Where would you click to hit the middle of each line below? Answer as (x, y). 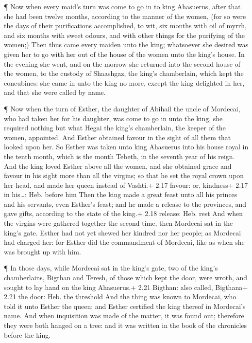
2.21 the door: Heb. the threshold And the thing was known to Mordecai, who (120, 297)
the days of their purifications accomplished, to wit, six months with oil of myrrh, (125, 26)
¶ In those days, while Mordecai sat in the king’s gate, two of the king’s (111, 268)
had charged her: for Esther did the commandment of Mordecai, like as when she (124, 242)
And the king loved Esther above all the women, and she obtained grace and (118, 166)
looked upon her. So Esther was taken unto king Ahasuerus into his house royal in (126, 147)
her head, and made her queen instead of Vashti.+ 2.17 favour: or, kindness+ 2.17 (126, 185)
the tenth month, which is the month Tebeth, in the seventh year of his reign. (119, 156)
